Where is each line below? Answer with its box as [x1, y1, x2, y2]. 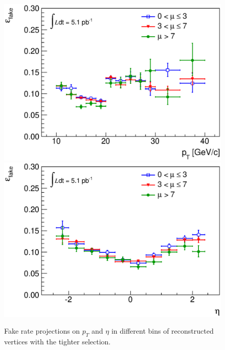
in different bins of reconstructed [111, 325, 214, 336]
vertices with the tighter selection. [4, 336, 111, 346]
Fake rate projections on [4, 325, 80, 336]
